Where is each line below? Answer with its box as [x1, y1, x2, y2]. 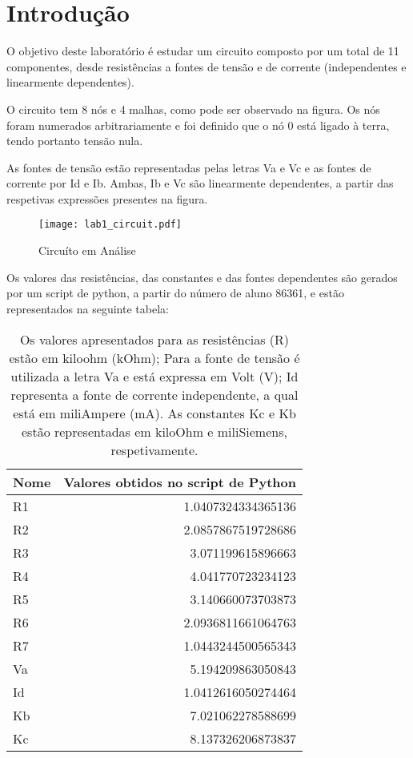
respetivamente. [110, 440, 198, 459]
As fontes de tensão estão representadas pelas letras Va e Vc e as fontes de [6, 159, 371, 175]
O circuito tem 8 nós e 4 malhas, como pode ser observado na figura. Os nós [6, 100, 380, 117]
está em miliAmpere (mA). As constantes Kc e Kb [13, 403, 296, 422]
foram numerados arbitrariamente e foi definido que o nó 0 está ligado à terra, [6, 116, 390, 133]
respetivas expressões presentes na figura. [6, 190, 208, 207]
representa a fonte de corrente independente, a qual [10, 385, 299, 404]
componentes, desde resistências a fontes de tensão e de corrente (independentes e [6, 58, 407, 75]
